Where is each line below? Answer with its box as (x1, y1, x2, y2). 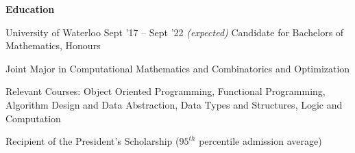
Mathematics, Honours (5, 38, 101, 53)
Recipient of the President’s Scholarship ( (5, 134, 180, 148)
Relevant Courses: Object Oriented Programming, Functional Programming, (5, 84, 326, 98)
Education (5, 2, 55, 16)
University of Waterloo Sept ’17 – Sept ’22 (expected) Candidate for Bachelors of (5, 25, 344, 39)
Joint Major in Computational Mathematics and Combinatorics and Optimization (5, 61, 350, 75)
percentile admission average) (199, 134, 322, 148)
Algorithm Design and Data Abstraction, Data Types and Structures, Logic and (5, 97, 343, 111)
